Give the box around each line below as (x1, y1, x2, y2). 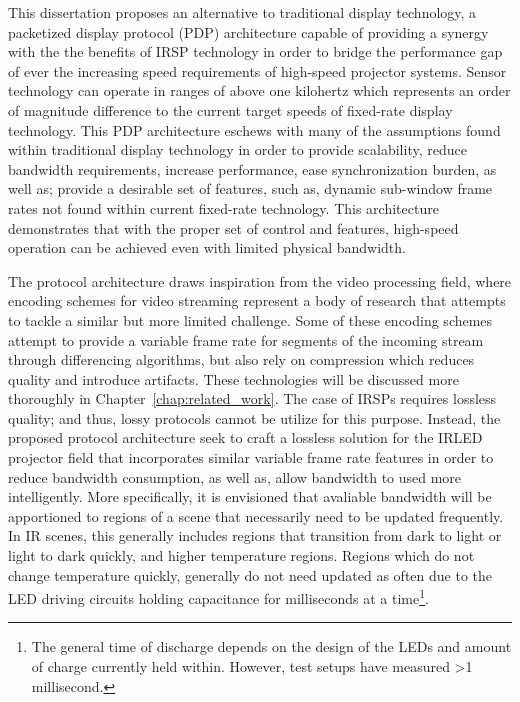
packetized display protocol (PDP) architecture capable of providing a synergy (8, 21, 489, 42)
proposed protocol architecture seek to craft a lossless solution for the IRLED (8, 427, 483, 448)
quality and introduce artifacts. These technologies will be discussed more (8, 368, 459, 389)
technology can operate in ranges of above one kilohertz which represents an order (8, 80, 511, 101)
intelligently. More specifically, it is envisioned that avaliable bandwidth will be (8, 486, 492, 507)
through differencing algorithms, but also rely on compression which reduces (8, 349, 475, 370)
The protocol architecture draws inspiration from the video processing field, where (8, 270, 512, 291)
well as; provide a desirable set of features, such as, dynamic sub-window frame (8, 178, 493, 199)
